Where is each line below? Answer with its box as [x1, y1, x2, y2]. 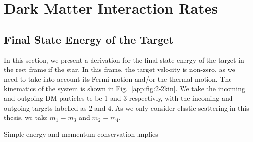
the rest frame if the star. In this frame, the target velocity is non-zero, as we [4, 64, 235, 74]
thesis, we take [4, 112, 48, 122]
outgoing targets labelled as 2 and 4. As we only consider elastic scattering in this [4, 102, 249, 113]
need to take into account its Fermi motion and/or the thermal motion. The [4, 73, 232, 84]
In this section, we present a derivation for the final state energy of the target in [4, 54, 244, 65]
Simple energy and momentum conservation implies [4, 128, 158, 139]
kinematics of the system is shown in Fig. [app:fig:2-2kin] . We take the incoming [4, 83, 245, 94]
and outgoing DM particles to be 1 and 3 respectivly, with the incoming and [4, 93, 233, 103]
